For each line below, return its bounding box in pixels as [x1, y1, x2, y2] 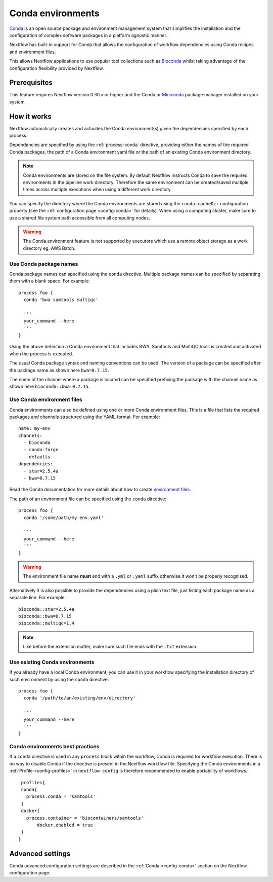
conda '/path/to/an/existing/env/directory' [23, 695, 136, 701]
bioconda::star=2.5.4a [18, 606, 75, 612]
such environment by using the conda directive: [9, 676, 109, 682]
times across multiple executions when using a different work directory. [23, 187, 172, 193]
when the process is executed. [9, 350, 73, 357]
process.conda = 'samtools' [26, 794, 96, 799]
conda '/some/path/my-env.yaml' [23, 514, 104, 521]
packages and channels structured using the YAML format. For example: [9, 414, 160, 420]
